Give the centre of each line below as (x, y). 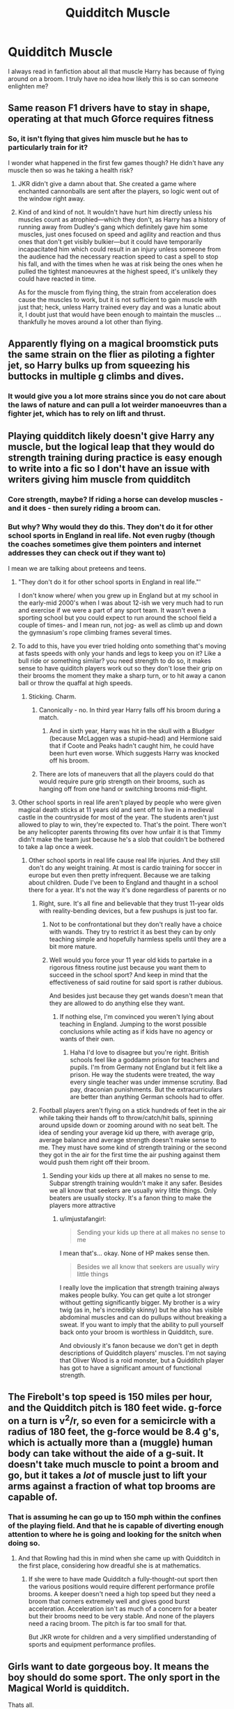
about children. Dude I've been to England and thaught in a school (123, 882)
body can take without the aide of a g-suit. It (106, 1454)
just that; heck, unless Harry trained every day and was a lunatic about (119, 307)
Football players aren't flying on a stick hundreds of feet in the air (132, 1110)
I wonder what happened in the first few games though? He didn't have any (116, 162)
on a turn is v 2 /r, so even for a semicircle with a (112, 1420)
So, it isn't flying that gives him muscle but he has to (98, 139)
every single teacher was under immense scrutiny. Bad (149, 1082)
